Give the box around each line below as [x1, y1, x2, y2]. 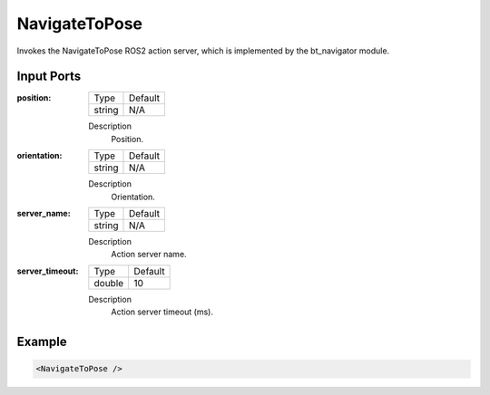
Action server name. [111, 249, 187, 260]
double [93, 276, 124, 289]
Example [16, 334, 67, 349]
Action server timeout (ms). [111, 306, 213, 317]
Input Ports [16, 69, 82, 84]
